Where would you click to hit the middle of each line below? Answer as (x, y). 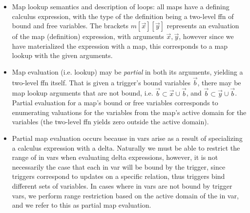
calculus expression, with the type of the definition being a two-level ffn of (123, 16)
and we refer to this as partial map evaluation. (82, 205)
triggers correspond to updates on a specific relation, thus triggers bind (118, 176)
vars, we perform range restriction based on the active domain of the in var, (125, 195)
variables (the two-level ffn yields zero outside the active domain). (110, 122)
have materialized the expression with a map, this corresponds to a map (120, 46)
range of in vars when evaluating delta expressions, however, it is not (115, 157)
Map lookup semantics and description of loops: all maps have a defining (121, 6)
